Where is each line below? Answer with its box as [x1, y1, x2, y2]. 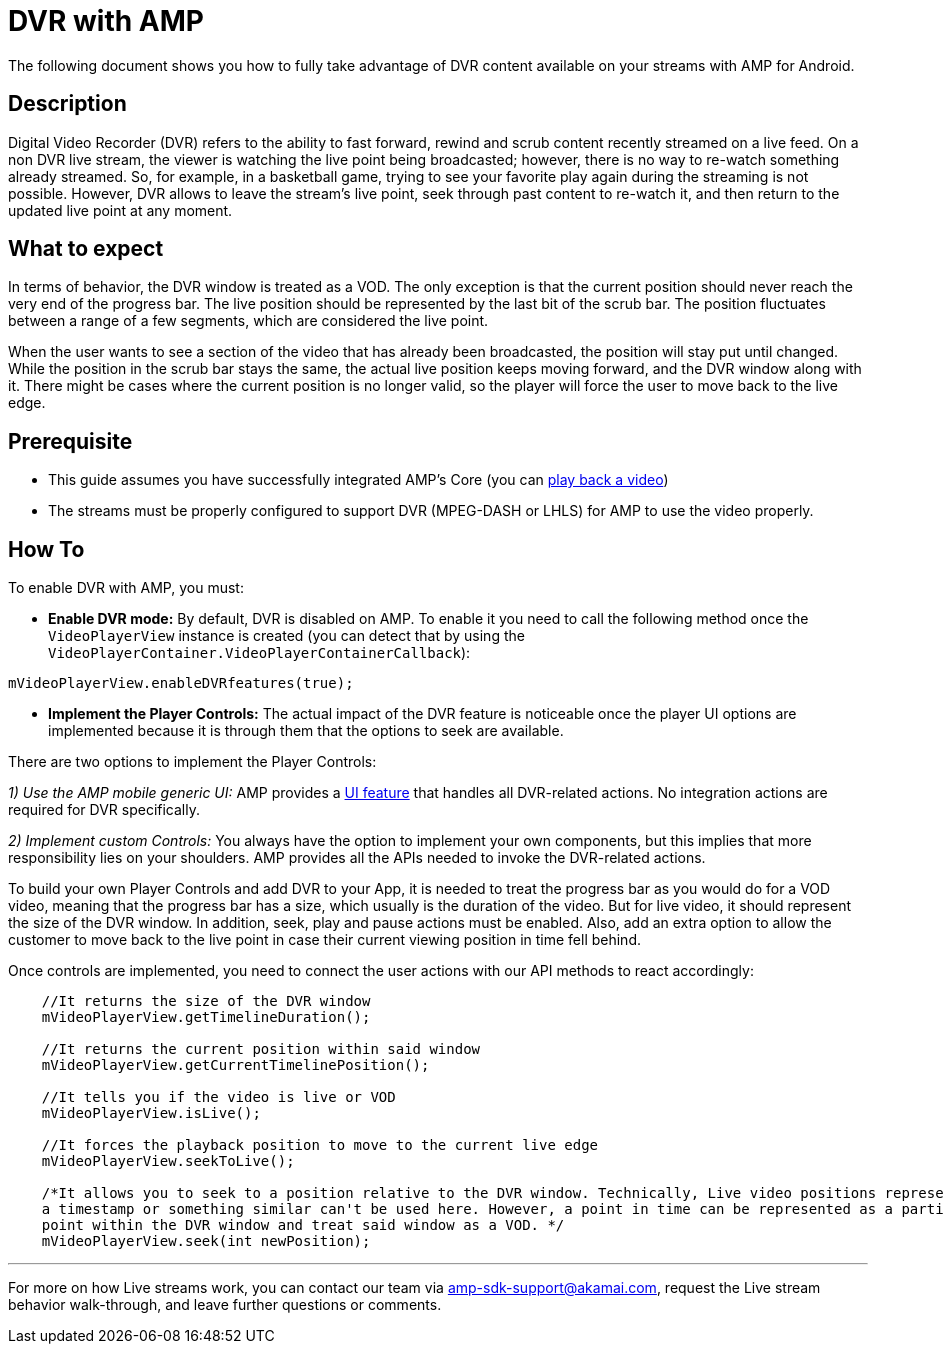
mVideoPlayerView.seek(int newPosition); [41, 1233, 371, 1250]
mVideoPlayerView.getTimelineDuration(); [41, 1009, 371, 1026]
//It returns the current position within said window [41, 1041, 481, 1058]
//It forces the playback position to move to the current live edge [41, 1137, 599, 1154]
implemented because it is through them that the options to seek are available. [48, 722, 564, 740]
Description [8, 91, 127, 117]
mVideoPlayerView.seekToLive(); [41, 1153, 295, 1170]
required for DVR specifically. [8, 801, 200, 819]
